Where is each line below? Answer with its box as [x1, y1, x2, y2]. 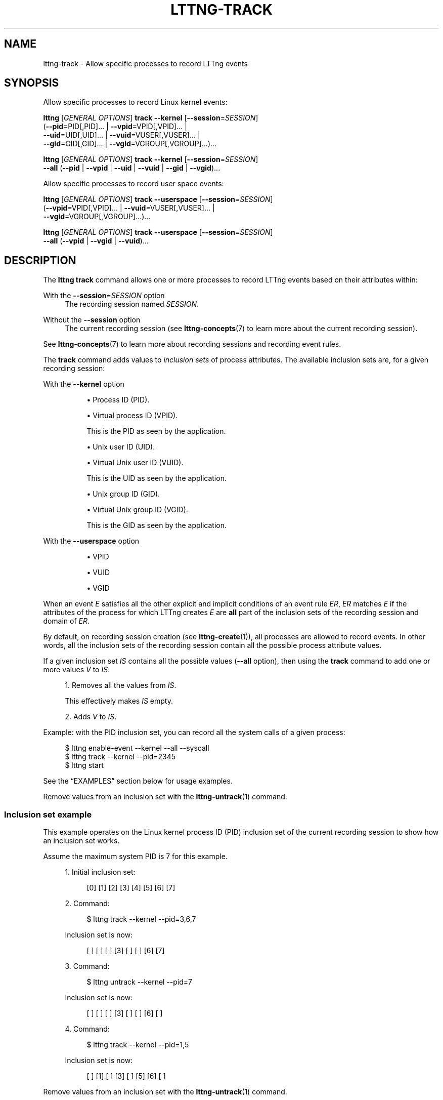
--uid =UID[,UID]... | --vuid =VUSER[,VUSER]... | [43, 131, 200, 140]
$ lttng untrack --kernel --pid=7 [86, 977, 193, 987]
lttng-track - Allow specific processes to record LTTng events [43, 59, 248, 68]
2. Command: [65, 899, 110, 908]
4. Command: [65, 1025, 110, 1034]
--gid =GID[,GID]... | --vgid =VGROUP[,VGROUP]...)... [43, 139, 217, 148]
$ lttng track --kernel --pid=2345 [65, 752, 176, 761]
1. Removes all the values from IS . [65, 681, 176, 690]
